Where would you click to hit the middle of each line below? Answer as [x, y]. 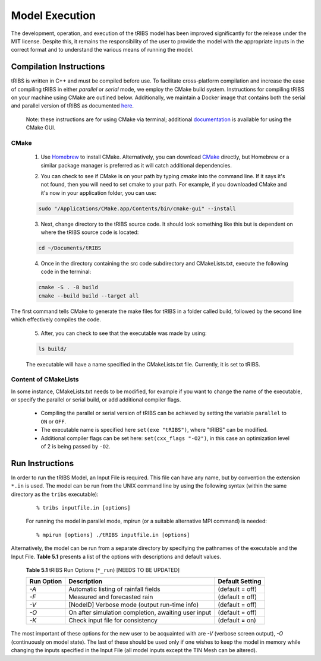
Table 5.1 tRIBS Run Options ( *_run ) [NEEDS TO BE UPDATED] [103, 570]
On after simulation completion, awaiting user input [140, 613]
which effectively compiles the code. [56, 320]
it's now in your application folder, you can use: [99, 192]
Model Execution [53, 15]
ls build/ [53, 349]
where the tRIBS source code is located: [90, 232]
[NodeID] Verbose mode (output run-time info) [134, 605]
